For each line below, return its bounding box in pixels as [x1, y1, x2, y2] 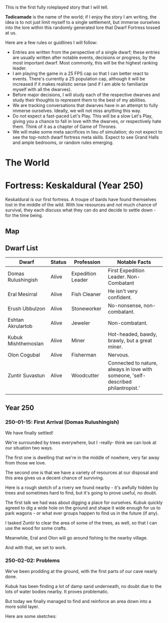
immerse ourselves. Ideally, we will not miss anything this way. [12, 107, 141, 113]
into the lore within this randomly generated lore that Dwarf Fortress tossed [5, 24, 160, 30]
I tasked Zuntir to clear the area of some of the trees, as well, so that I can [5, 520, 157, 526]
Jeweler [71, 319, 90, 326]
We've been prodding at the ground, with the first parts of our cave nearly [5, 568, 157, 574]
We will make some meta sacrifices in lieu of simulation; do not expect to [12, 129, 162, 134]
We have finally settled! [5, 430, 53, 436]
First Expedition [107, 267, 145, 274]
